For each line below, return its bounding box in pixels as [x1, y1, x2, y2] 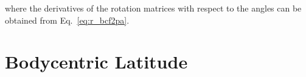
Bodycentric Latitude [5, 49, 188, 74]
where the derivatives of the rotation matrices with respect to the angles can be [5, 2, 302, 14]
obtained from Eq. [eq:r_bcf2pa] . [5, 13, 130, 26]
